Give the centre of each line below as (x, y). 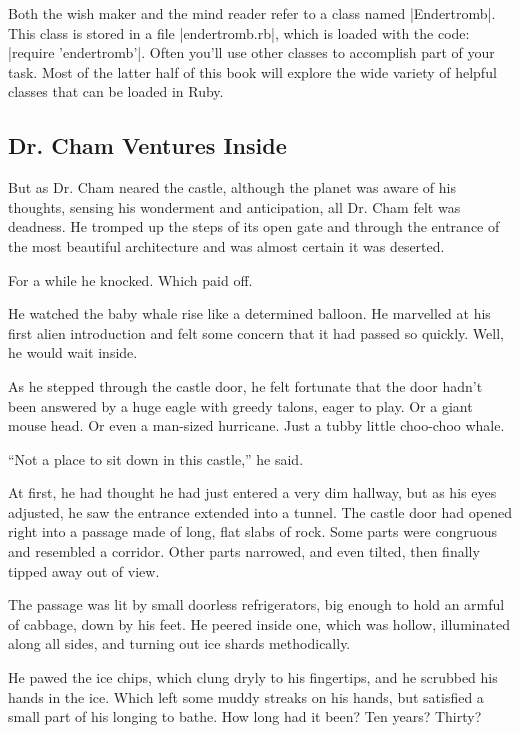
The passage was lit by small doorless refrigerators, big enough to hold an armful (256, 604)
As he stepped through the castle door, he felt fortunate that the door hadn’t (245, 385)
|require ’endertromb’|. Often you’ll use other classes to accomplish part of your (251, 52)
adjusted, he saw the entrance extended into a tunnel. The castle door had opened (260, 511)
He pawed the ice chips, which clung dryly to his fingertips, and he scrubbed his (253, 677)
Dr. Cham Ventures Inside (147, 145)
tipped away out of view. (84, 570)
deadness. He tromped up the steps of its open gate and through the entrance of (254, 226)
